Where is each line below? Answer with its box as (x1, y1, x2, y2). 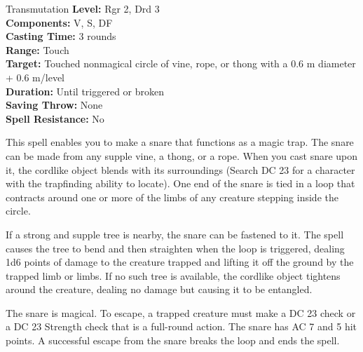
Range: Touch (6, 42, 69, 57)
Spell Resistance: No (6, 111, 104, 126)
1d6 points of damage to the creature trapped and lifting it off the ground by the (6, 255, 354, 269)
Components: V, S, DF (6, 15, 113, 29)
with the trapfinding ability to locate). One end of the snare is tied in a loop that (6, 176, 355, 191)
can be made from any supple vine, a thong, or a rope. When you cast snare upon (6, 148, 358, 163)
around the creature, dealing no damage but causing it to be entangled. (6, 282, 313, 297)
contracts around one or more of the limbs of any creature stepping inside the (6, 189, 338, 204)
